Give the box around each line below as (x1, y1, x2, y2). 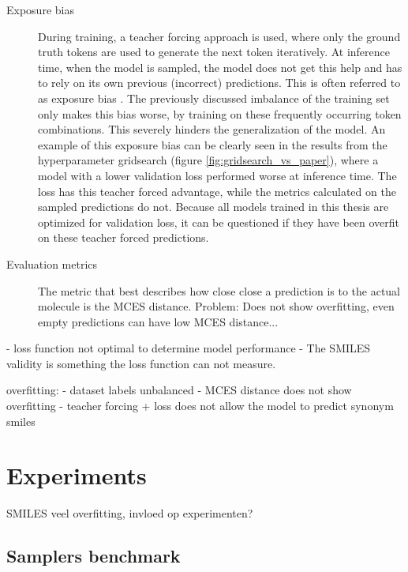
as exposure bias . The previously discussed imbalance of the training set (38, 89, 390, 106)
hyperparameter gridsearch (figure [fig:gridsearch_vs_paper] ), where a (38, 152, 379, 168)
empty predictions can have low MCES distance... (38, 313, 279, 329)
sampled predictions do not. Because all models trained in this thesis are (38, 198, 389, 215)
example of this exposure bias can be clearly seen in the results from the (38, 136, 387, 152)
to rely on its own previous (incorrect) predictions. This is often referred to (38, 74, 401, 91)
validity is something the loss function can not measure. (6, 355, 276, 371)
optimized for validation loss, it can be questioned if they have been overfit (38, 213, 400, 230)
